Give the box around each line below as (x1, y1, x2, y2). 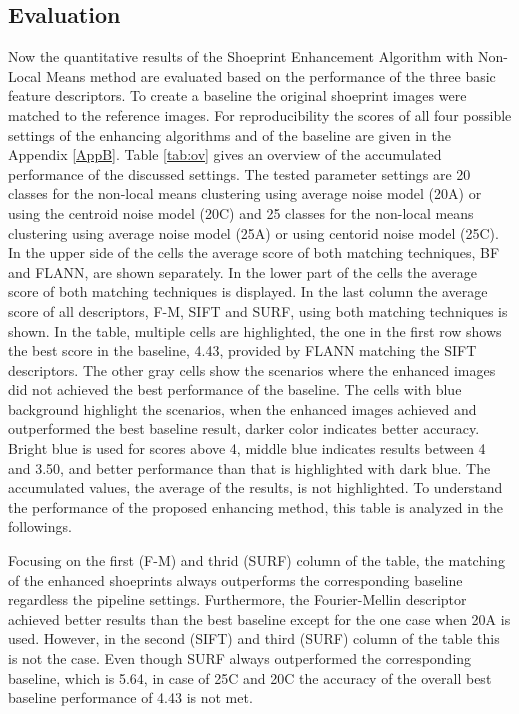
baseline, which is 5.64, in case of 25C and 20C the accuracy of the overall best (8, 667, 492, 688)
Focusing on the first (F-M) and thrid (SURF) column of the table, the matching (8, 550, 505, 571)
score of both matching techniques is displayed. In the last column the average (8, 281, 488, 302)
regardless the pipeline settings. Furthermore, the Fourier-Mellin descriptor (8, 589, 467, 610)
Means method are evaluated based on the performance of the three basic (45, 65, 496, 86)
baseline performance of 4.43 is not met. (8, 687, 253, 708)
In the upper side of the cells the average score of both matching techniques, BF (8, 242, 500, 263)
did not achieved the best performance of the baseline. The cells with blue (8, 379, 462, 400)
